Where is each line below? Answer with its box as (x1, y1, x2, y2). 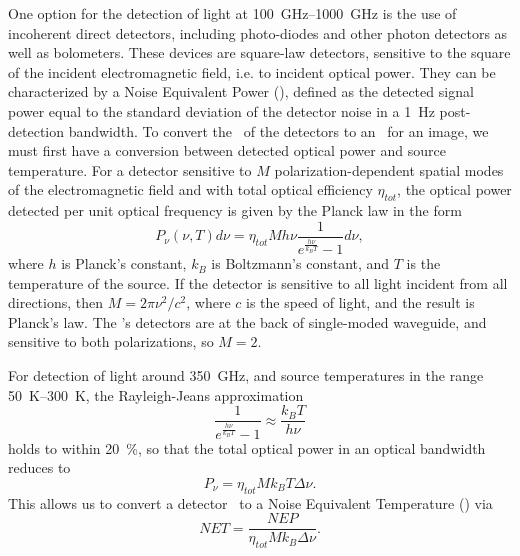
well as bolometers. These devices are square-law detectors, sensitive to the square (8, 42, 511, 63)
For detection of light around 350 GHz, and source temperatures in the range (8, 365, 484, 386)
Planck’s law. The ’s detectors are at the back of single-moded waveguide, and (8, 311, 487, 332)
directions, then (8, 292, 104, 313)
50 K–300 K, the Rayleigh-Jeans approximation (8, 384, 304, 405)
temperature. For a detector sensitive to (8, 159, 252, 180)
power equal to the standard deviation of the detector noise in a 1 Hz (8, 100, 435, 121)
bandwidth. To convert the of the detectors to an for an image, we (68, 120, 489, 141)
